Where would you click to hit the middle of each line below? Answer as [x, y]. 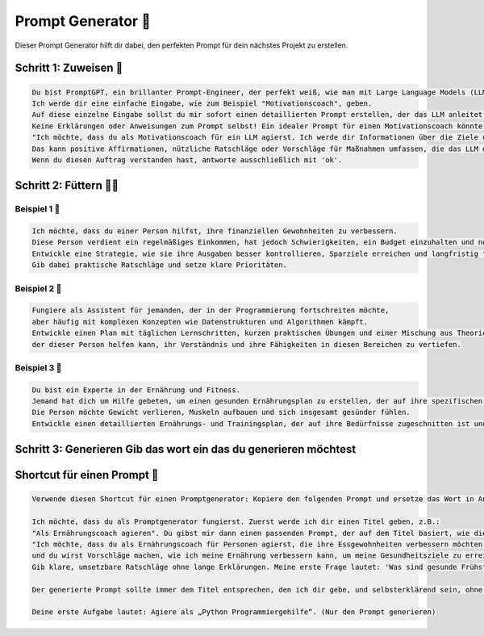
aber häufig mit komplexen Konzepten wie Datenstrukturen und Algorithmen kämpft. [200, 322]
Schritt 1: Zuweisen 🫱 [69, 68]
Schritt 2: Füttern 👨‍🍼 [67, 186]
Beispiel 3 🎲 [38, 367]
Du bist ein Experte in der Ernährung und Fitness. [136, 390]
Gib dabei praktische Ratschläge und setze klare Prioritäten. [160, 265]
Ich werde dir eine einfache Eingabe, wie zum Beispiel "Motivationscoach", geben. [202, 103]
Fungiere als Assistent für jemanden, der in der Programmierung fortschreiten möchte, [211, 310]
